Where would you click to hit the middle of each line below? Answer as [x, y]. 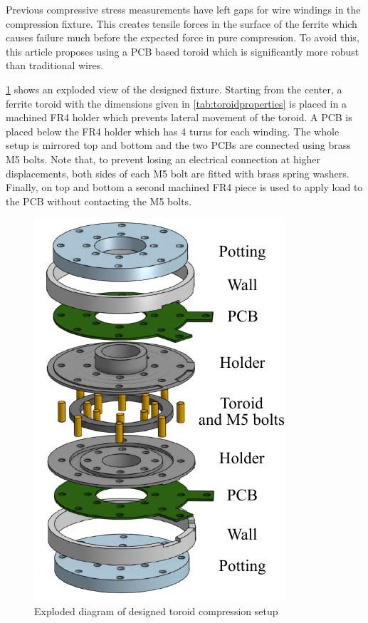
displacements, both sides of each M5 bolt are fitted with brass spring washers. [178, 173]
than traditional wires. [55, 65]
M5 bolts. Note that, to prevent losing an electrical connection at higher [163, 159]
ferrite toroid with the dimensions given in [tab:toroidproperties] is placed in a [176, 103]
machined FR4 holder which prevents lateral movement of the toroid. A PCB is [179, 117]
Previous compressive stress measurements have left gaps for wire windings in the [183, 9]
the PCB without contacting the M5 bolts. [99, 201]
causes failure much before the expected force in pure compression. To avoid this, [183, 37]
